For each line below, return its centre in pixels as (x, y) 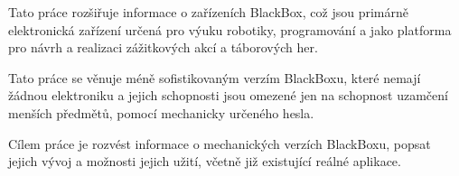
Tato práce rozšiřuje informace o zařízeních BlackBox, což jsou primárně (208, 12)
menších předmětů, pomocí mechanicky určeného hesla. (161, 112)
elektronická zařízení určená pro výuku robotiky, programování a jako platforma (230, 29)
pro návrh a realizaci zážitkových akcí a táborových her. (163, 47)
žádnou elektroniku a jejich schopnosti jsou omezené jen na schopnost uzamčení (228, 95)
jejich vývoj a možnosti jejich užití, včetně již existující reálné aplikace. (205, 161)
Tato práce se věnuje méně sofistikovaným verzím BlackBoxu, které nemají (215, 77)
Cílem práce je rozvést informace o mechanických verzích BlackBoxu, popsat (220, 143)
